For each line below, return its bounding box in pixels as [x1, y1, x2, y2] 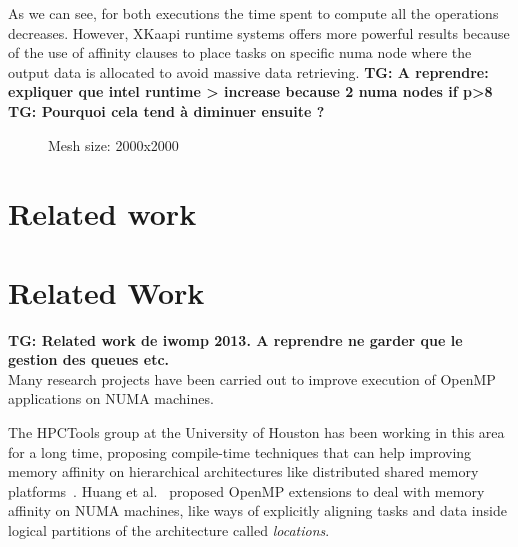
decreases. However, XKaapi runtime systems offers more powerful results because [8, 22, 510, 43]
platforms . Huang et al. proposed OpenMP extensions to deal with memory [8, 480, 485, 501]
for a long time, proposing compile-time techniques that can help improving [8, 441, 472, 462]
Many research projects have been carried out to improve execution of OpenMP [8, 368, 496, 389]
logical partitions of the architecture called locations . [8, 520, 330, 540]
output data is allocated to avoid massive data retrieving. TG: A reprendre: [8, 61, 489, 82]
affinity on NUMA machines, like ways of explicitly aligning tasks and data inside [8, 500, 507, 521]
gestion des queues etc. [8, 349, 170, 370]
